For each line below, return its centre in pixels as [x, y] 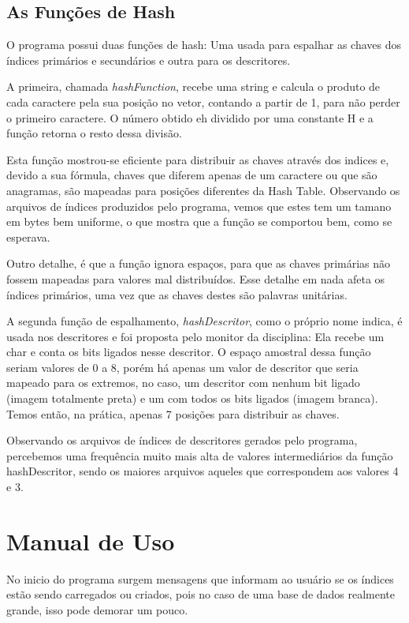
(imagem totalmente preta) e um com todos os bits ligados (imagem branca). [192, 398]
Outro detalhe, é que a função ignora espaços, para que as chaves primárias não [199, 263]
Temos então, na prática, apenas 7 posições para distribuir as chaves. [173, 413]
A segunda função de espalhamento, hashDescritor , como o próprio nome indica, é [204, 321]
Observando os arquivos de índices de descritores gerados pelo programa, [182, 440]
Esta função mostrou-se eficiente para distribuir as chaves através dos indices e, [198, 159]
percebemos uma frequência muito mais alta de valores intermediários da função [200, 455]
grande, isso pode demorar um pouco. [97, 609]
